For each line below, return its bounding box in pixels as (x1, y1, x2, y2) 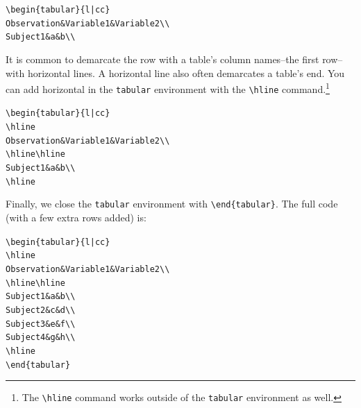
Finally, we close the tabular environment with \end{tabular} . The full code (6, 196, 338, 211)
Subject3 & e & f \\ (6, 318, 76, 329)
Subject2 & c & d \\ (6, 305, 76, 315)
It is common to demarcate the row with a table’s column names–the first (6, 51, 319, 66)
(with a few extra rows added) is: (6, 210, 146, 225)
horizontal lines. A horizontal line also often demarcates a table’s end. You (27, 65, 345, 80)
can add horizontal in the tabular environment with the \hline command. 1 (6, 80, 330, 96)
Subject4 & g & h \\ (6, 332, 76, 343)
